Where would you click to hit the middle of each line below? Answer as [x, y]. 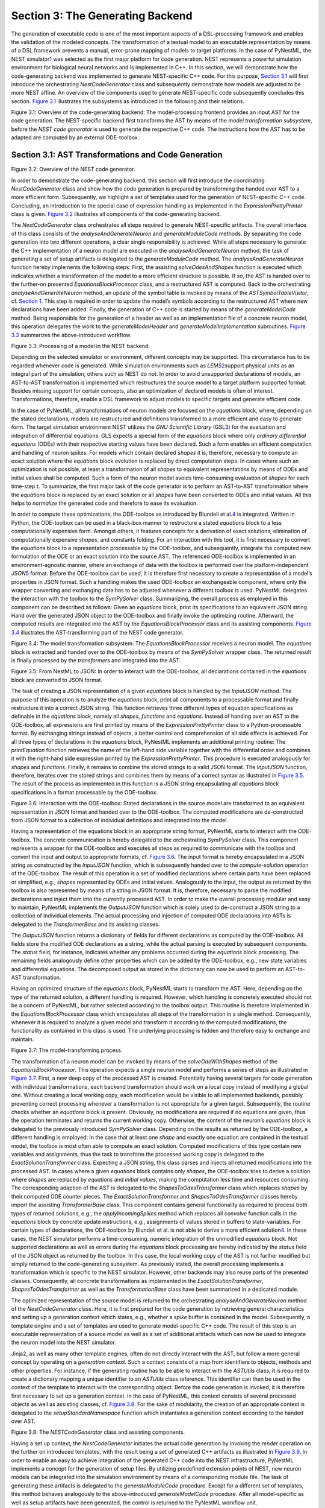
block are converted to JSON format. [57, 680]
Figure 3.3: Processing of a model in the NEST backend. [81, 346]
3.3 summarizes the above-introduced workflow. [71, 335]
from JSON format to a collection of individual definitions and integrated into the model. [120, 820]
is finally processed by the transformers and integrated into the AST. [96, 661]
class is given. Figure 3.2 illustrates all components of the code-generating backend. [116, 214]
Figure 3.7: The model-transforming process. [67, 1050]
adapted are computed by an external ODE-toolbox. [75, 138]
